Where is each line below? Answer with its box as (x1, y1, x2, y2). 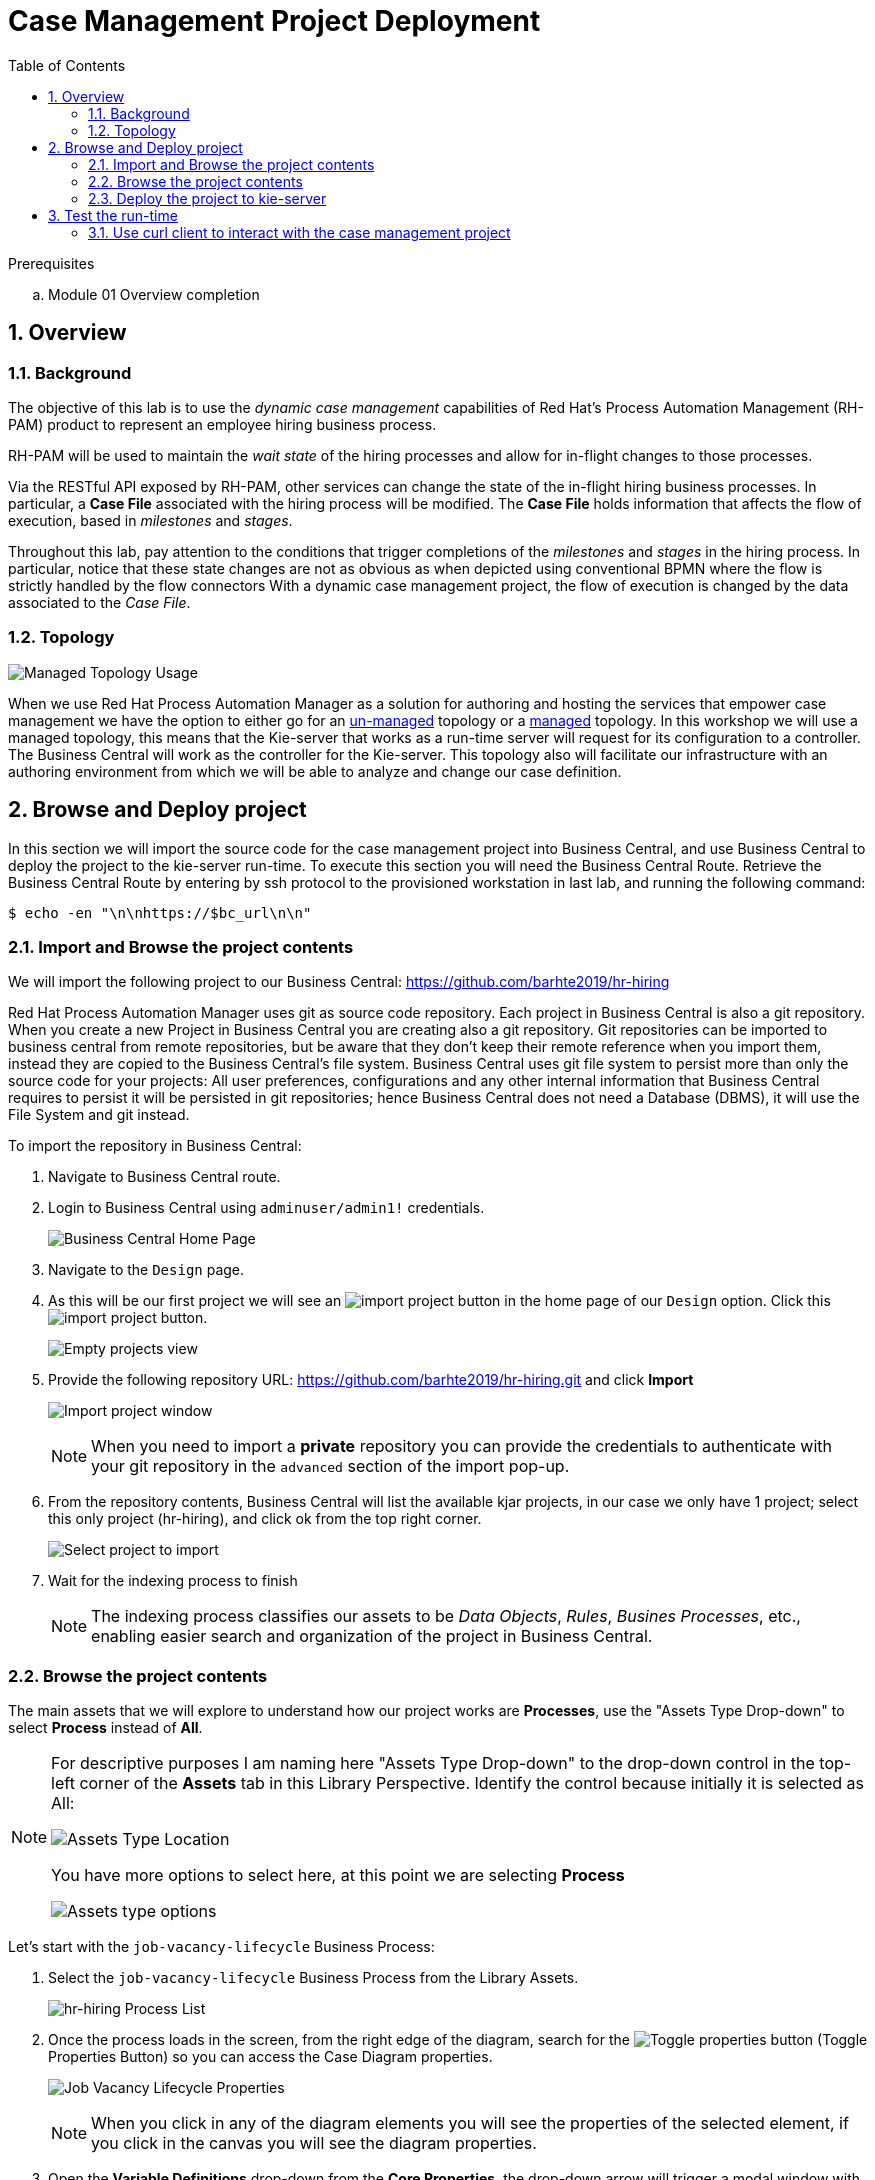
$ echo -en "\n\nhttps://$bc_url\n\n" (8, 904, 312, 921)
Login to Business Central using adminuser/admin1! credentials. (48, 1199, 485, 1217)
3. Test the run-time (48, 206, 178, 224)
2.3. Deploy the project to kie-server (88, 189, 327, 207)
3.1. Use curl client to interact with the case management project (88, 223, 511, 241)
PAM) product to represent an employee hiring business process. (8, 415, 437, 433)
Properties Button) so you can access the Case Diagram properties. (48, 2048, 493, 2066)
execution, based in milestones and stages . (8, 511, 293, 529)
